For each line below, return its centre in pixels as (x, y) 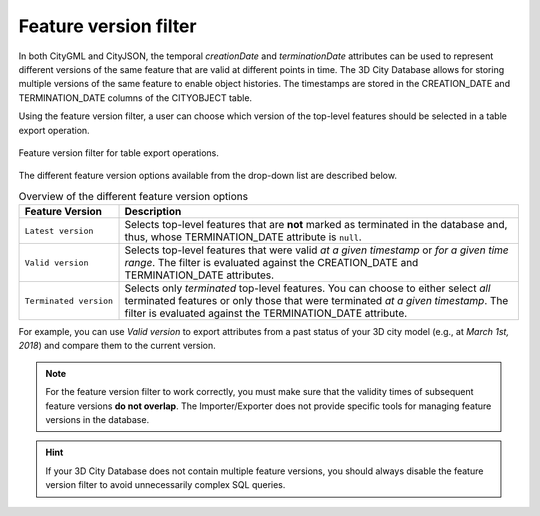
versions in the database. (97, 419)
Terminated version (69, 300)
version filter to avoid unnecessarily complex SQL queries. (165, 485)
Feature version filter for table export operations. (118, 152)
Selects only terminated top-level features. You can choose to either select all (307, 288)
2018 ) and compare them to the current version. (117, 346)
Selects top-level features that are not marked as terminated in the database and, (316, 225)
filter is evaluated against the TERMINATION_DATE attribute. (266, 313)
